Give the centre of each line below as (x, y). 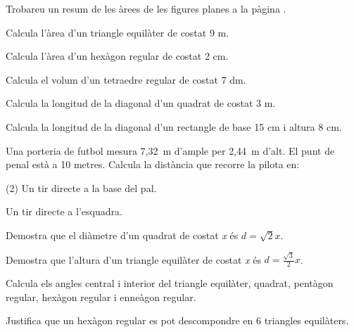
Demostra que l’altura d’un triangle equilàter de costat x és (133, 259)
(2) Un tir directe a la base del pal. (81, 187)
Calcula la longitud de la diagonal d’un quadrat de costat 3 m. (141, 103)
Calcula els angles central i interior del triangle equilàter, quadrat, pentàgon (170, 283)
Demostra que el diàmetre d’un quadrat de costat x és (122, 235)
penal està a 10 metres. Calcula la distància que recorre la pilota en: (153, 164)
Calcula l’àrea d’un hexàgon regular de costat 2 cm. (117, 56)
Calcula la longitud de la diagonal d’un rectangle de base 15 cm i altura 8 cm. (174, 126)
